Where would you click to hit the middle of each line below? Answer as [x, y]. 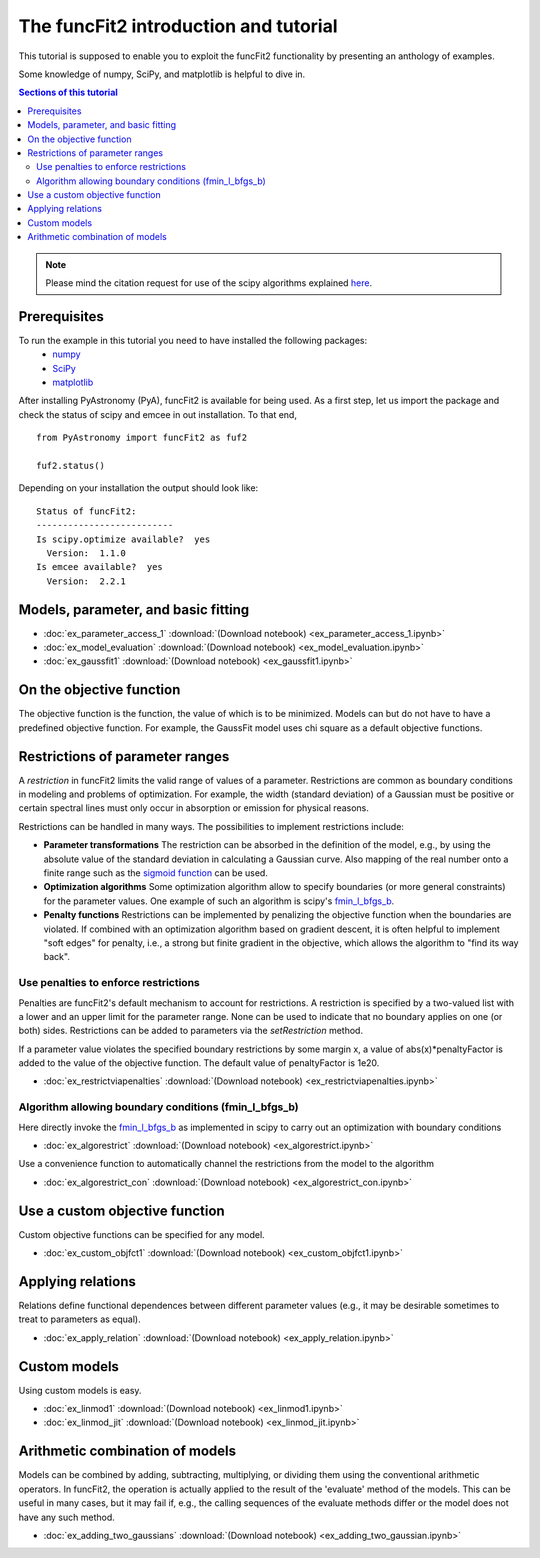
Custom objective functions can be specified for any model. [141, 1234]
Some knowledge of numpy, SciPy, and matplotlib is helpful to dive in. [162, 74]
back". [56, 957]
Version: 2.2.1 [86, 581]
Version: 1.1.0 [86, 553]
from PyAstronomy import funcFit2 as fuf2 [142, 438]
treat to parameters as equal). [79, 1319]
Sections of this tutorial [68, 92]
